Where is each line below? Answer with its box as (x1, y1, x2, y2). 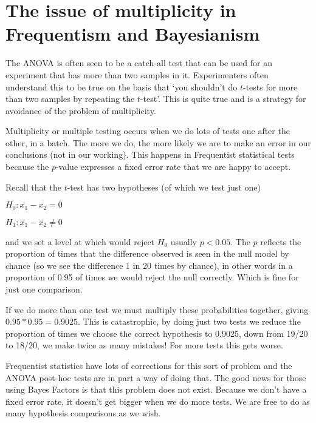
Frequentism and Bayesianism (5, 21, 260, 46)
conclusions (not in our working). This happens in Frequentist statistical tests (5, 148, 295, 161)
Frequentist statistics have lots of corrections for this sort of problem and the (5, 359, 292, 372)
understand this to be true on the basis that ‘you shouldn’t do (5, 80, 238, 93)
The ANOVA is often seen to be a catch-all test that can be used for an (5, 56, 272, 69)
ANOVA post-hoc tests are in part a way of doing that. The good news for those (5, 371, 306, 384)
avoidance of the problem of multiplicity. (5, 104, 156, 117)
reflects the (260, 235, 301, 248)
